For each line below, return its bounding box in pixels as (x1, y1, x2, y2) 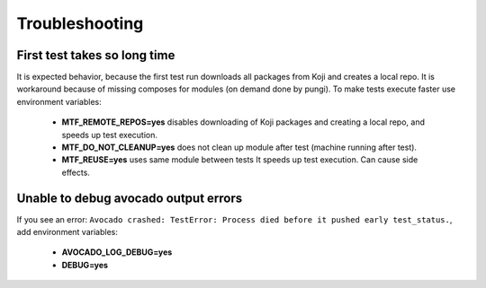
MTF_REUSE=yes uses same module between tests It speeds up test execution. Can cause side (61, 154, 418, 165)
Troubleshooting (16, 13, 144, 33)
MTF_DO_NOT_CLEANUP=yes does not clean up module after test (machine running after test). (61, 142, 418, 153)
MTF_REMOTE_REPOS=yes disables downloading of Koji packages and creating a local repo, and (61, 117, 425, 127)
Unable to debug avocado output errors (16, 190, 243, 205)
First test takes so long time (16, 48, 175, 63)
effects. (61, 167, 90, 178)
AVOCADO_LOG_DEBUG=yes (61, 247, 173, 257)
